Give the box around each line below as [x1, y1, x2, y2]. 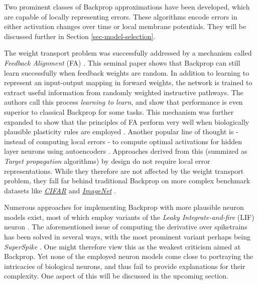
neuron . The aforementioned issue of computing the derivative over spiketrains [4, 221, 247, 232]
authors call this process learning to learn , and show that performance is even [4, 97, 243, 107]
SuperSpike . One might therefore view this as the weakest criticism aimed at [4, 241, 241, 251]
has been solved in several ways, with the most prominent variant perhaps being [4, 231, 250, 242]
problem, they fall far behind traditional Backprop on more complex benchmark [4, 175, 250, 186]
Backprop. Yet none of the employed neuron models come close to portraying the [4, 251, 253, 261]
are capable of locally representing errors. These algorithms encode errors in [4, 11, 237, 22]
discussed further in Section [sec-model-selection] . [4, 31, 156, 41]
